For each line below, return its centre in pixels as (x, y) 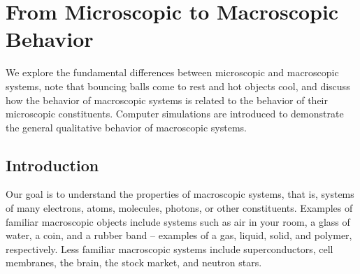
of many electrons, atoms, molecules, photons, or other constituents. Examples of (179, 208)
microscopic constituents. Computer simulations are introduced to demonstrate (175, 114)
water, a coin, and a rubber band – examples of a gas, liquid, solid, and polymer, (179, 235)
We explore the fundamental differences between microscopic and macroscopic (172, 72)
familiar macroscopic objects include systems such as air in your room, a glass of (178, 221)
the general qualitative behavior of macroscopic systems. (126, 127)
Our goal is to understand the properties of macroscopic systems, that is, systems (180, 194)
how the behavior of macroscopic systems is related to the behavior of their (167, 100)
